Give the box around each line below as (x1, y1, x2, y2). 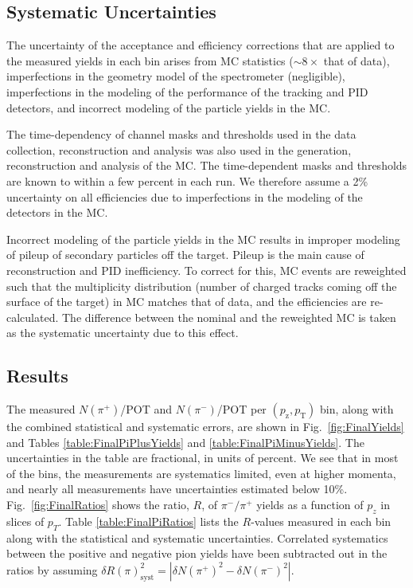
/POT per (216, 401, 267, 417)
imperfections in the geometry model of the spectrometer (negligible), (6, 68, 345, 84)
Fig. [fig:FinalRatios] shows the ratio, (6, 496, 189, 513)
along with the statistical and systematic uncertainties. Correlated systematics (6, 529, 388, 546)
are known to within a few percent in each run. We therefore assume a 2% (6, 172, 368, 189)
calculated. (6, 308, 59, 325)
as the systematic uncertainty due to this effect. (6, 324, 239, 341)
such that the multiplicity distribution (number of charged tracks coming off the (6, 277, 397, 294)
